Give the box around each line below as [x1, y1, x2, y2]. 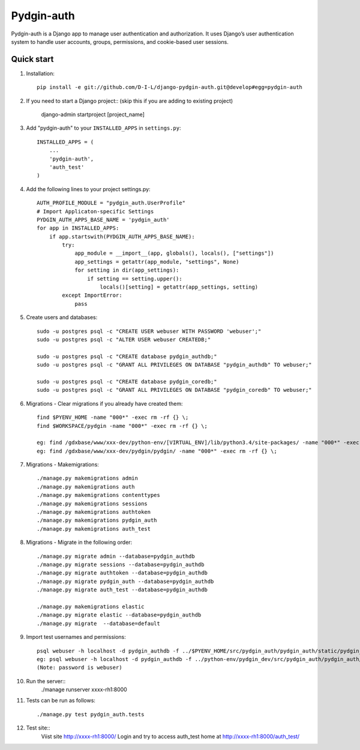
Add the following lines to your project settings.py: [26, 185, 151, 192]
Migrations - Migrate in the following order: [26, 538, 133, 546]
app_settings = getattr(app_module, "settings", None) [74, 258, 239, 265]
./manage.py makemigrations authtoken [37, 508, 151, 516]
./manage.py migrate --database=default [37, 620, 160, 627]
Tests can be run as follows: [26, 697, 96, 704]
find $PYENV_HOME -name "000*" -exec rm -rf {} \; [37, 414, 189, 421]
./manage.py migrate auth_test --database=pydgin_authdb [37, 587, 208, 593]
